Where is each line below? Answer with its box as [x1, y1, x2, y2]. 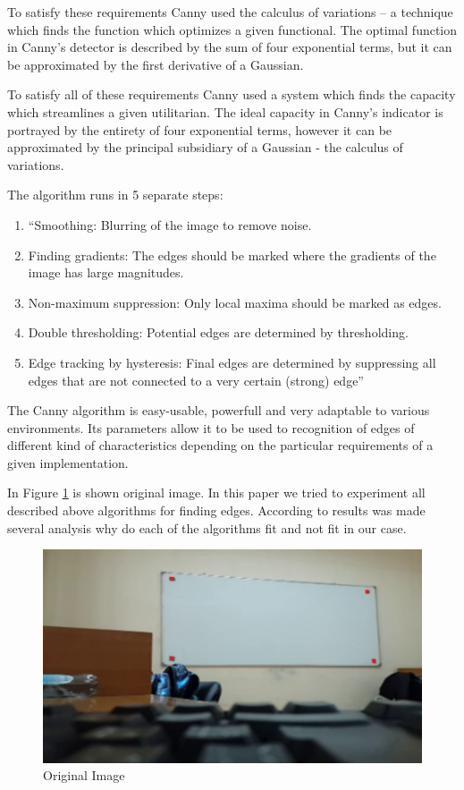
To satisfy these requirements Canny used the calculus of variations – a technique [7, 3, 453, 21]
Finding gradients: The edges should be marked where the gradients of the [28, 245, 436, 264]
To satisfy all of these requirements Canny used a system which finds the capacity [7, 85, 456, 104]
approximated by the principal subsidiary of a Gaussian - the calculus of [7, 138, 403, 157]
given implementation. [7, 453, 129, 471]
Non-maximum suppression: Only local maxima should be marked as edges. [28, 293, 442, 311]
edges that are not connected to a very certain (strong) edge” [28, 370, 364, 389]
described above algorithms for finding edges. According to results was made [7, 501, 426, 520]
